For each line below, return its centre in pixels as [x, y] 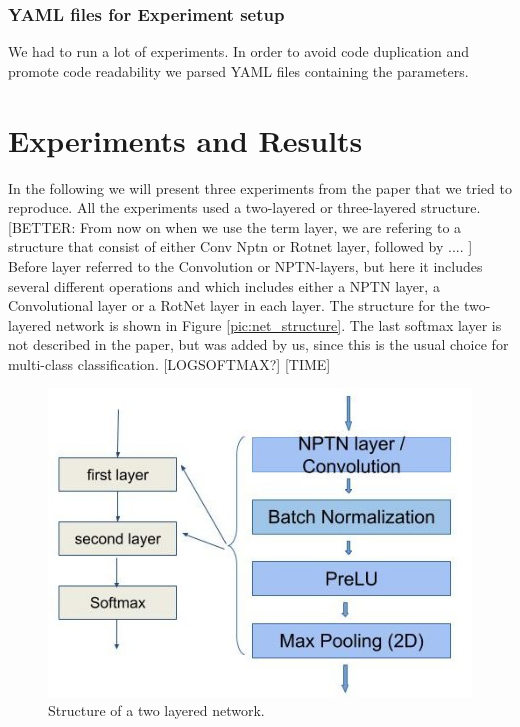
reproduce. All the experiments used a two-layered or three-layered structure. [244, 207]
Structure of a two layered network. [156, 710]
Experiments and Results [185, 139]
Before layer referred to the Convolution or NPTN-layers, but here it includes [245, 265]
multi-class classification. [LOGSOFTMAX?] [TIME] [169, 363]
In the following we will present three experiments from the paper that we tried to [260, 187]
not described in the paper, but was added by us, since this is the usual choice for [258, 344]
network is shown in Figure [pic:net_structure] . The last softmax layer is [278, 324]
